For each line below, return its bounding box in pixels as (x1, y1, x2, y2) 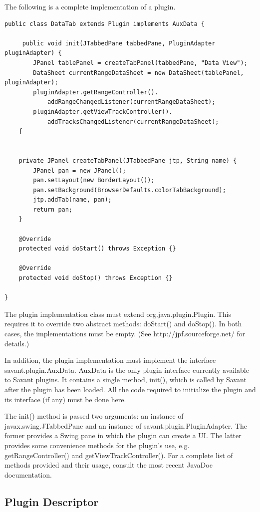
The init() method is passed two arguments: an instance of (4, 411, 184, 421)
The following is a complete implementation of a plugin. (4, 1, 176, 11)
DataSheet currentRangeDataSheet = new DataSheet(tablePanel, (33, 69, 244, 76)
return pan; (33, 206, 73, 213)
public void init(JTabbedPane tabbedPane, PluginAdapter (22, 39, 216, 47)
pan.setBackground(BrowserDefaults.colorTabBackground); (33, 186, 226, 194)
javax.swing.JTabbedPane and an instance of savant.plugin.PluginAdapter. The (4, 420, 247, 431)
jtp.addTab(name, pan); (33, 196, 112, 204)
